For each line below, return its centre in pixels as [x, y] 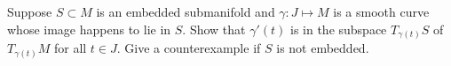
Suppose [30, 11]
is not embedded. [323, 48]
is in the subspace [339, 29]
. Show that [214, 29]
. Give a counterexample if [189, 48]
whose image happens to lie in [89, 29]
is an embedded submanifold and [186, 11]
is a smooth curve [381, 11]
